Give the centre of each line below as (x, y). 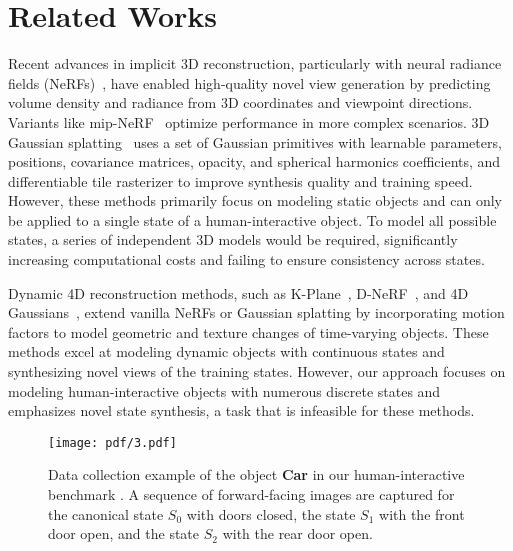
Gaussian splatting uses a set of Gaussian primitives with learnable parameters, (255, 141)
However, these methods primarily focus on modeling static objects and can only (255, 200)
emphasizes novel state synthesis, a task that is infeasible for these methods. (241, 410)
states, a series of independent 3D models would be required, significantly (233, 239)
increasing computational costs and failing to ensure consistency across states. (246, 259)
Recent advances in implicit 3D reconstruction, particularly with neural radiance (255, 63)
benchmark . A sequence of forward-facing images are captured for (251, 494)
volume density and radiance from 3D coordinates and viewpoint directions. (240, 102)
